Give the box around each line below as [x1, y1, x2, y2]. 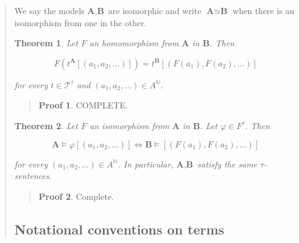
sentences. [14, 169, 52, 182]
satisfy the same [197, 157, 258, 170]
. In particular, [118, 157, 174, 170]
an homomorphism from [89, 37, 179, 49]
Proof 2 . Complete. [38, 189, 114, 202]
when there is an [233, 4, 295, 16]
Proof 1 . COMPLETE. [38, 99, 128, 111]
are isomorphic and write [108, 4, 202, 16]
